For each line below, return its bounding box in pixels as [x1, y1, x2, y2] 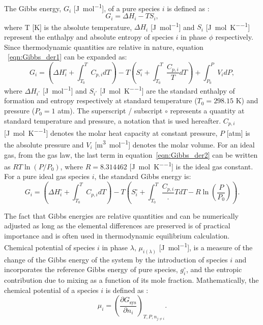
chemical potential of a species [4, 284, 99, 295]
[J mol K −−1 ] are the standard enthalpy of [100, 84, 235, 96]
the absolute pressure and [4, 139, 84, 150]
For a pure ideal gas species [4, 171, 90, 182]
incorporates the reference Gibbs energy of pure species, [4, 264, 178, 275]
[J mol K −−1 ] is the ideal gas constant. [129, 160, 253, 171]
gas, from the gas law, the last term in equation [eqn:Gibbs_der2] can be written [4, 149, 258, 160]
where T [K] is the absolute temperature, [4, 21, 132, 32]
